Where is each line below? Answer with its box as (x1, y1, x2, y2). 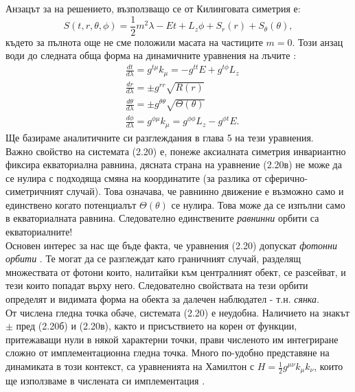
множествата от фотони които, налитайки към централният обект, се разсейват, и (5, 264, 346, 279)
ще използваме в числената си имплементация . (5, 373, 205, 388)
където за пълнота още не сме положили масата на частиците (5, 34, 263, 49)
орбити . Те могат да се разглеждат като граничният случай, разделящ (5, 251, 301, 266)
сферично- (264, 170, 308, 185)
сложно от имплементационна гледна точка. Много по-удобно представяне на (5, 345, 330, 360)
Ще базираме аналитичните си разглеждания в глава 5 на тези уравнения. (5, 130, 314, 144)
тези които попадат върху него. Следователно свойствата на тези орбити (5, 278, 308, 292)
